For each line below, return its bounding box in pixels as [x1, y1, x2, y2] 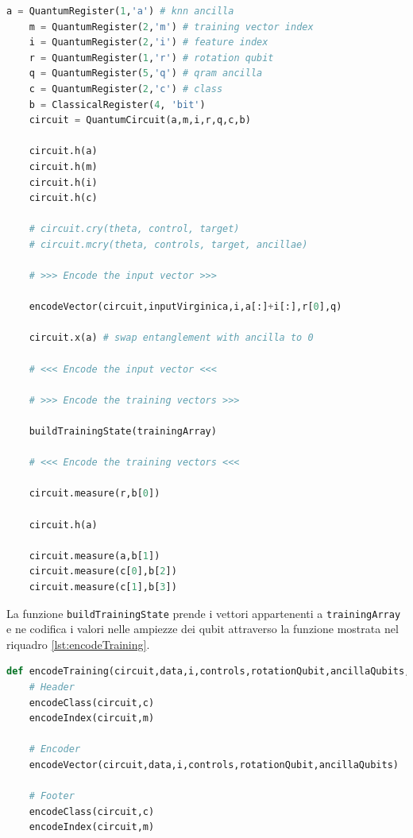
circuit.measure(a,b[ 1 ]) [29, 550, 160, 562]
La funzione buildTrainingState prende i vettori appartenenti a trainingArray [6, 604, 401, 621]
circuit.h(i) [29, 176, 98, 188]
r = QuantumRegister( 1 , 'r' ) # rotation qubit [29, 52, 274, 64]
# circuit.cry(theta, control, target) [29, 223, 240, 235]
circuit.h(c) [29, 192, 98, 204]
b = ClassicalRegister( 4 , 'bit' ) [29, 98, 206, 110]
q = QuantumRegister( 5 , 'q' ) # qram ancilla [29, 68, 263, 79]
